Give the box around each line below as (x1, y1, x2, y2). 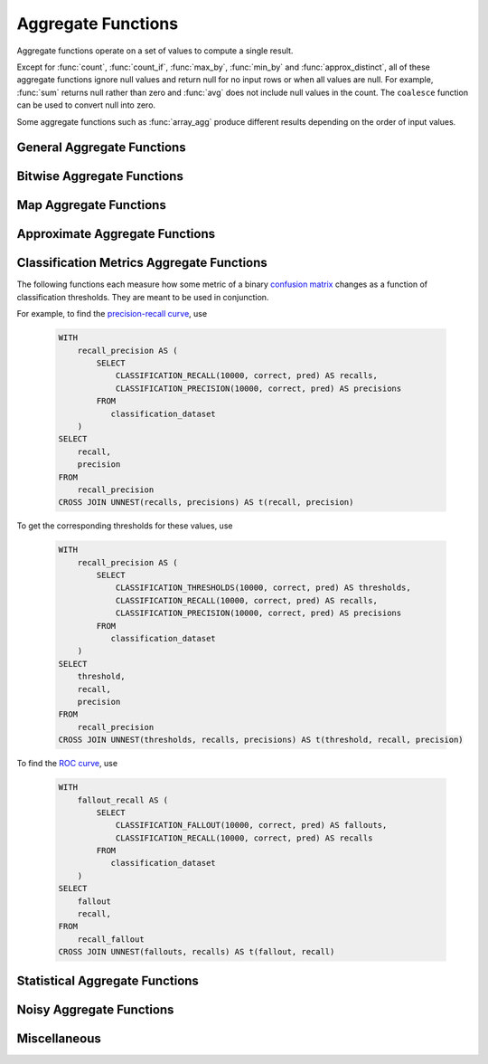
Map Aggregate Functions (16, 197, 166, 213)
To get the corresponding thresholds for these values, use (16, 520, 233, 531)
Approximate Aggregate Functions (16, 226, 216, 242)
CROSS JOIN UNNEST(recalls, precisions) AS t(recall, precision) (58, 498, 354, 508)
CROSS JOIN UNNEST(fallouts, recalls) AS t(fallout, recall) (58, 946, 335, 957)
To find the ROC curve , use (16, 758, 117, 769)
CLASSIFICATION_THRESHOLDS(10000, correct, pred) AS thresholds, (115, 583, 411, 593)
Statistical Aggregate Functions (16, 973, 199, 988)
